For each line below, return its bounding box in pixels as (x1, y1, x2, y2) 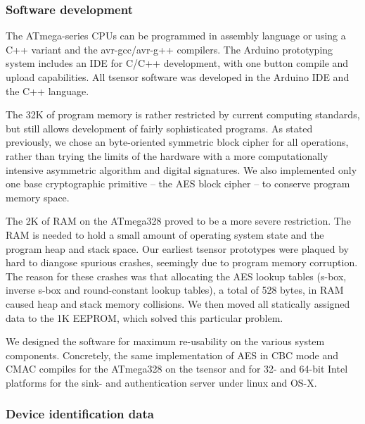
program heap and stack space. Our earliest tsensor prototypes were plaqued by (6, 241, 349, 256)
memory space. (6, 189, 70, 204)
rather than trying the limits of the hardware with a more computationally (6, 148, 328, 163)
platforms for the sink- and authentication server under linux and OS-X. (6, 375, 317, 389)
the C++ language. (6, 83, 89, 98)
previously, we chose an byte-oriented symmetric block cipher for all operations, (6, 135, 349, 149)
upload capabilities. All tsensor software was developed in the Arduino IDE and (6, 70, 350, 84)
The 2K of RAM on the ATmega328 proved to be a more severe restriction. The (6, 213, 351, 228)
